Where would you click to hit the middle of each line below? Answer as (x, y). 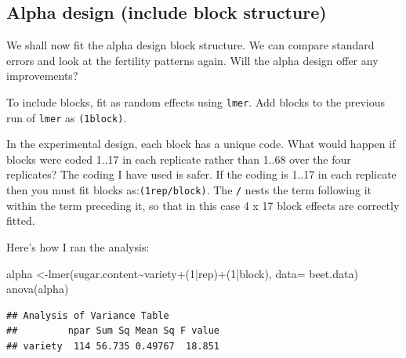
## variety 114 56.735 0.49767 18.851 (113, 346)
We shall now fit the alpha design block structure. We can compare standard (190, 45)
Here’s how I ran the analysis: (78, 246)
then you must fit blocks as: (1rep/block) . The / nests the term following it (189, 190)
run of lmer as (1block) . (67, 117)
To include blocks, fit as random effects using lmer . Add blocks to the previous (196, 101)
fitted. (21, 221)
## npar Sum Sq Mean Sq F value (113, 331)
